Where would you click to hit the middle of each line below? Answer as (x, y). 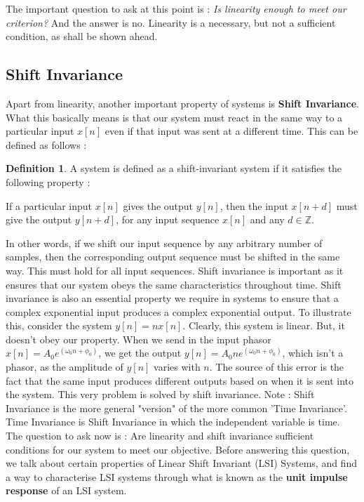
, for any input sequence (168, 219)
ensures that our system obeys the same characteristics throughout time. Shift (174, 284)
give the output (39, 219)
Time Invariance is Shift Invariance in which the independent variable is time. (173, 422)
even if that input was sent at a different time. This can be (231, 131)
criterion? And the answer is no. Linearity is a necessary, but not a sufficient (171, 22)
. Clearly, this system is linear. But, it (264, 325)
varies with (177, 367)
